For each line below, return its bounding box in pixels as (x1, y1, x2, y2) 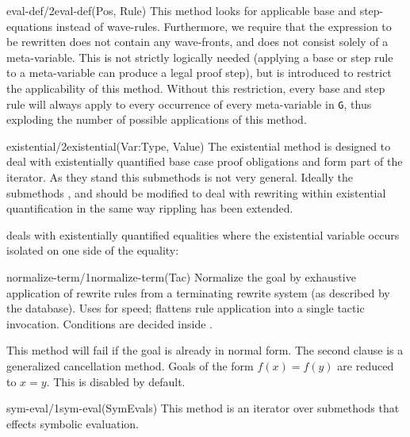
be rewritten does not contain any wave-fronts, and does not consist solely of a (6, 33, 389, 50)
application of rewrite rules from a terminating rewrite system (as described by (6, 284, 390, 301)
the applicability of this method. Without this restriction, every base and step (6, 79, 385, 96)
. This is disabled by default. (46, 373, 186, 389)
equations (6, 17, 53, 34)
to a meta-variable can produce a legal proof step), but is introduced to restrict (6, 64, 392, 81)
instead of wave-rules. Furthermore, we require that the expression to (56, 17, 392, 34)
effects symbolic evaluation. (6, 415, 139, 431)
